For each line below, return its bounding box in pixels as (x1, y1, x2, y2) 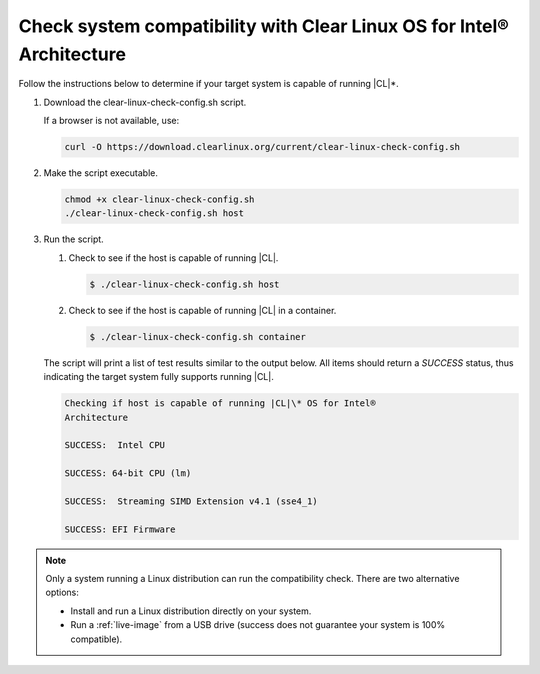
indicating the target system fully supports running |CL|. (43, 371, 274, 383)
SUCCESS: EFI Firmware (64, 523, 176, 535)
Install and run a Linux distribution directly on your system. (70, 605, 312, 617)
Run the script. (43, 233, 104, 245)
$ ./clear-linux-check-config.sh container (89, 331, 307, 342)
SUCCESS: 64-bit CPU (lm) (64, 468, 192, 479)
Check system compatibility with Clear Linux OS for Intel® (18, 15, 510, 37)
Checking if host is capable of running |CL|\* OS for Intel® (64, 398, 376, 409)
